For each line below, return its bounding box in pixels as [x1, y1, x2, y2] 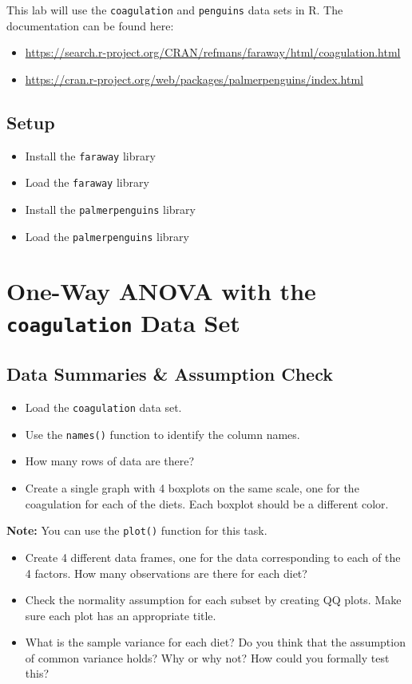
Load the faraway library [25, 174, 149, 191]
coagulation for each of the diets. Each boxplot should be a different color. [25, 495, 389, 512]
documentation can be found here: [6, 17, 174, 34]
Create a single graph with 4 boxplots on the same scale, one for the [25, 480, 359, 496]
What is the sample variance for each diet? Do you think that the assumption [25, 634, 406, 650]
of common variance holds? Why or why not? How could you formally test [25, 649, 390, 666]
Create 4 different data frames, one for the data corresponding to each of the [25, 548, 401, 565]
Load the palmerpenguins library [25, 227, 189, 244]
